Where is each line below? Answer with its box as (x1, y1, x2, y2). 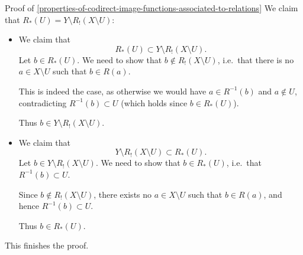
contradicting (18, 96, 67, 109)
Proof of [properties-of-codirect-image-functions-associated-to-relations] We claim (5, 2, 298, 14)
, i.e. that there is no (217, 53, 294, 66)
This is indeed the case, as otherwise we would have (18, 84, 207, 97)
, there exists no (94, 188, 152, 200)
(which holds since (121, 96, 188, 109)
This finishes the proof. (5, 239, 89, 251)
